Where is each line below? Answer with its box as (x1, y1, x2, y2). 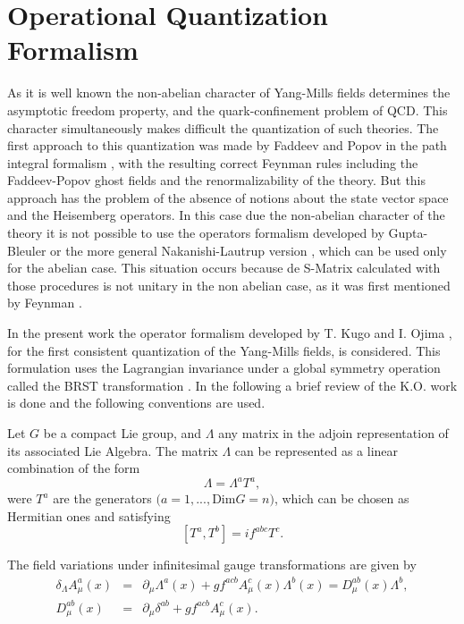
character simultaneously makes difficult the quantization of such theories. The (7, 118, 439, 137)
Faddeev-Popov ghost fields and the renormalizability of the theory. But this (7, 171, 426, 190)
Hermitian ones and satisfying (7, 506, 171, 525)
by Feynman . (7, 293, 82, 312)
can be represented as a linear (234, 441, 399, 460)
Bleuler (7, 240, 46, 259)
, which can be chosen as (274, 489, 409, 508)
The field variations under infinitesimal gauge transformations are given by (7, 555, 417, 574)
